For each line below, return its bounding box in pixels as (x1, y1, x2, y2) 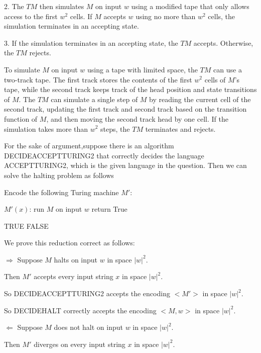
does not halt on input (54, 322, 123, 332)
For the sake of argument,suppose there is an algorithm (4, 140, 174, 151)
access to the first (4, 11, 58, 21)
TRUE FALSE (4, 220, 49, 231)
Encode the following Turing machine (4, 187, 119, 197)
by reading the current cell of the (149, 94, 251, 104)
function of (4, 113, 38, 124)
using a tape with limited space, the (87, 64, 198, 74)
